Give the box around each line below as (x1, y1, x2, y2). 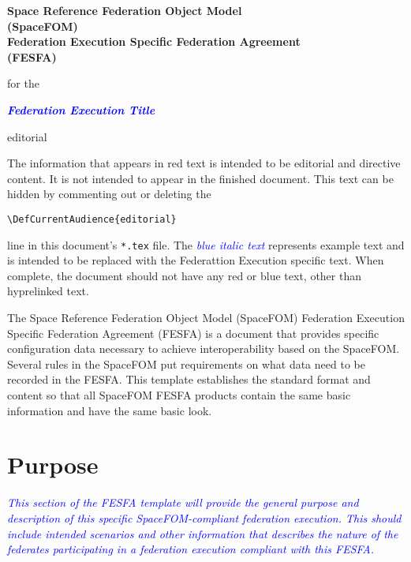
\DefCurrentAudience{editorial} (7, 213, 177, 225)
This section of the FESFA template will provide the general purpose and (7, 494, 359, 511)
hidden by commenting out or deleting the (7, 185, 211, 202)
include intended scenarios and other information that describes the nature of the (7, 525, 398, 541)
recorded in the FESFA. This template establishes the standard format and (7, 371, 371, 388)
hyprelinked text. (7, 283, 89, 299)
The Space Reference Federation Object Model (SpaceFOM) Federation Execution (7, 309, 405, 326)
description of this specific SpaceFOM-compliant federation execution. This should (7, 509, 402, 526)
